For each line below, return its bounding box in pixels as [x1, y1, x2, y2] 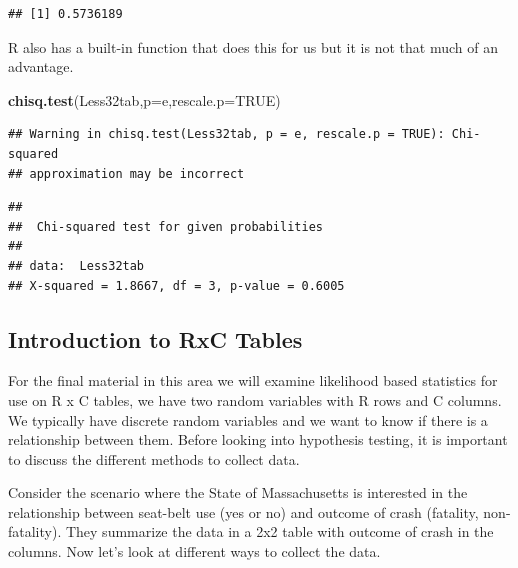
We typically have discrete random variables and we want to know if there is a [8, 409, 488, 430]
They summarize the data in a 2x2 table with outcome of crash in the [65, 521, 494, 542]
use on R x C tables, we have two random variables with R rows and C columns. [8, 389, 502, 410]
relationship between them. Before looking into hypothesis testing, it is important [8, 429, 508, 450]
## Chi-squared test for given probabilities [8, 219, 323, 234]
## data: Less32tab [8, 258, 145, 273]
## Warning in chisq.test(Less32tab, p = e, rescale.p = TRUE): [8, 127, 445, 142]
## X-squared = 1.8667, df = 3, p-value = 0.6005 [8, 278, 345, 293]
